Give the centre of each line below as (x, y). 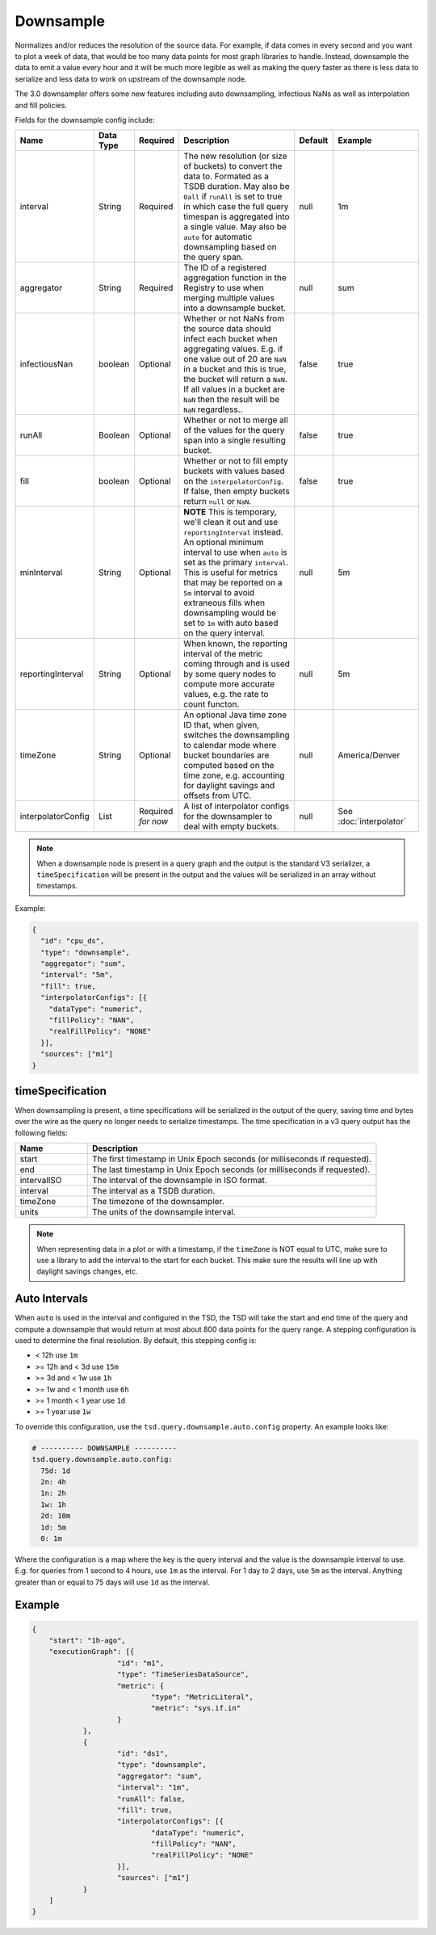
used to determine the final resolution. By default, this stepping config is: (136, 1341)
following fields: (41, 1133)
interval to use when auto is (235, 552)
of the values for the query (234, 430)
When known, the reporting (235, 644)
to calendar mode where (230, 745)
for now (153, 821)
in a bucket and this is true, (235, 369)
